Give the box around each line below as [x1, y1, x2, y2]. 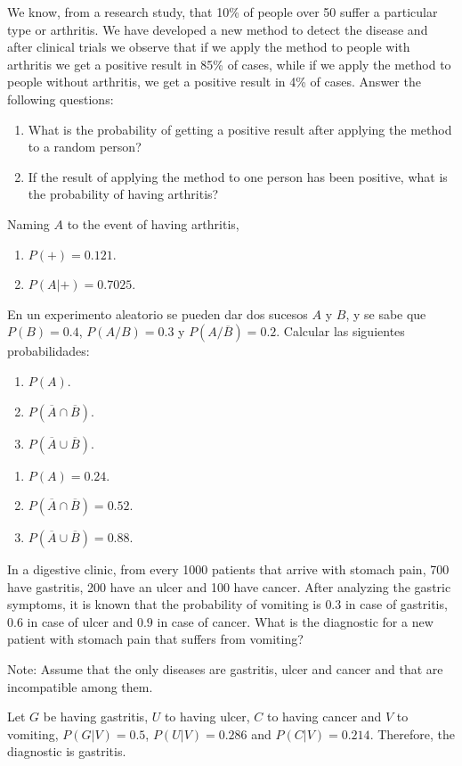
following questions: [7, 89, 114, 108]
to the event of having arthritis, [67, 214, 239, 233]
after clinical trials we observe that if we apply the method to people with [7, 37, 410, 56]
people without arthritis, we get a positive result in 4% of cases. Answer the [7, 72, 421, 91]
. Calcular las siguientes [276, 322, 405, 341]
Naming [7, 214, 50, 233]
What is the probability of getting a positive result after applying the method [28, 119, 452, 138]
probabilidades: [7, 342, 90, 360]
